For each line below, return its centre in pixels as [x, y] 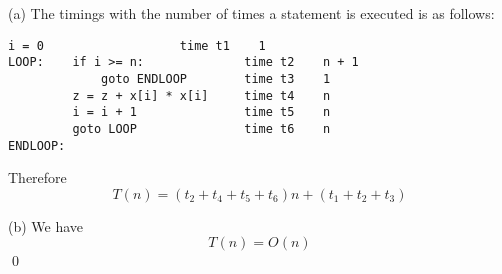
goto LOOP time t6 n [201, 128]
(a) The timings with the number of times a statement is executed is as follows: [251, 13]
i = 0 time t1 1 [137, 45]
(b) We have [46, 225]
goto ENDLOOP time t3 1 [216, 78]
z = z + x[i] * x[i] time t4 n [201, 95]
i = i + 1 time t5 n [201, 112]
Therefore [37, 177]
